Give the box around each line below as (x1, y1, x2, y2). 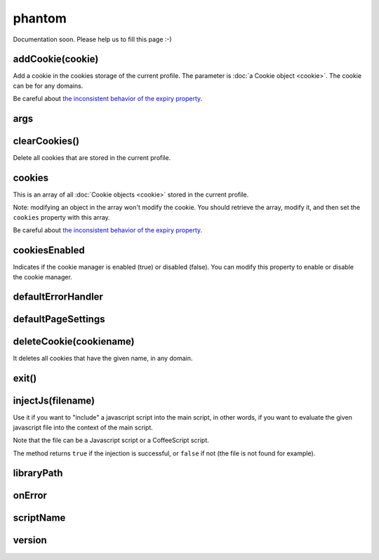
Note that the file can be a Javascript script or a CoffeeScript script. (13, 436, 210, 445)
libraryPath (13, 467, 63, 479)
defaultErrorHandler (13, 291, 103, 303)
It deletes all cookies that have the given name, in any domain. (13, 354, 193, 363)
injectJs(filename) (13, 395, 95, 407)
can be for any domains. (13, 81, 84, 90)
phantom (13, 11, 67, 26)
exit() (13, 373, 37, 385)
